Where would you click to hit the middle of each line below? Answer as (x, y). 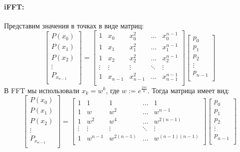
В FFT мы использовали (42, 90)
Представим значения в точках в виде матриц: (74, 25)
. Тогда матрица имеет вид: (189, 90)
